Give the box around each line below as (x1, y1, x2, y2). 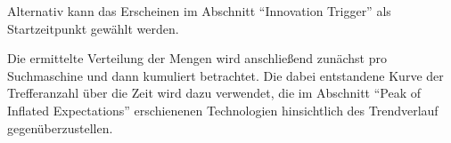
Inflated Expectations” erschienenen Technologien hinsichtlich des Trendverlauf (7, 100, 439, 119)
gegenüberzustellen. (7, 118, 113, 137)
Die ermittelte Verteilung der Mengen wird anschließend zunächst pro (7, 49, 387, 68)
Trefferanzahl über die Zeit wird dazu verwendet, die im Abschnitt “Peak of (7, 83, 422, 102)
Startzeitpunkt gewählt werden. (7, 19, 179, 37)
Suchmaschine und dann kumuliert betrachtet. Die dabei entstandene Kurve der (7, 66, 444, 84)
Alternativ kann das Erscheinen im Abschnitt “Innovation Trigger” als (7, 2, 391, 20)
